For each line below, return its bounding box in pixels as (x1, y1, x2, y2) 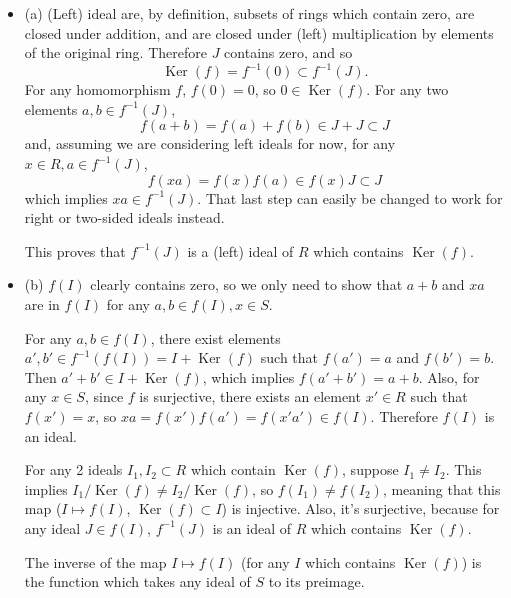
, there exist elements (150, 327, 281, 348)
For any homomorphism (24, 79, 171, 100)
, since (84, 386, 124, 407)
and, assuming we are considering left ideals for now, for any (24, 133, 396, 154)
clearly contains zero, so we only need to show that (90, 274, 403, 295)
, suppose (342, 459, 399, 480)
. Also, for (418, 366, 480, 387)
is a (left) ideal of (187, 240, 294, 261)
